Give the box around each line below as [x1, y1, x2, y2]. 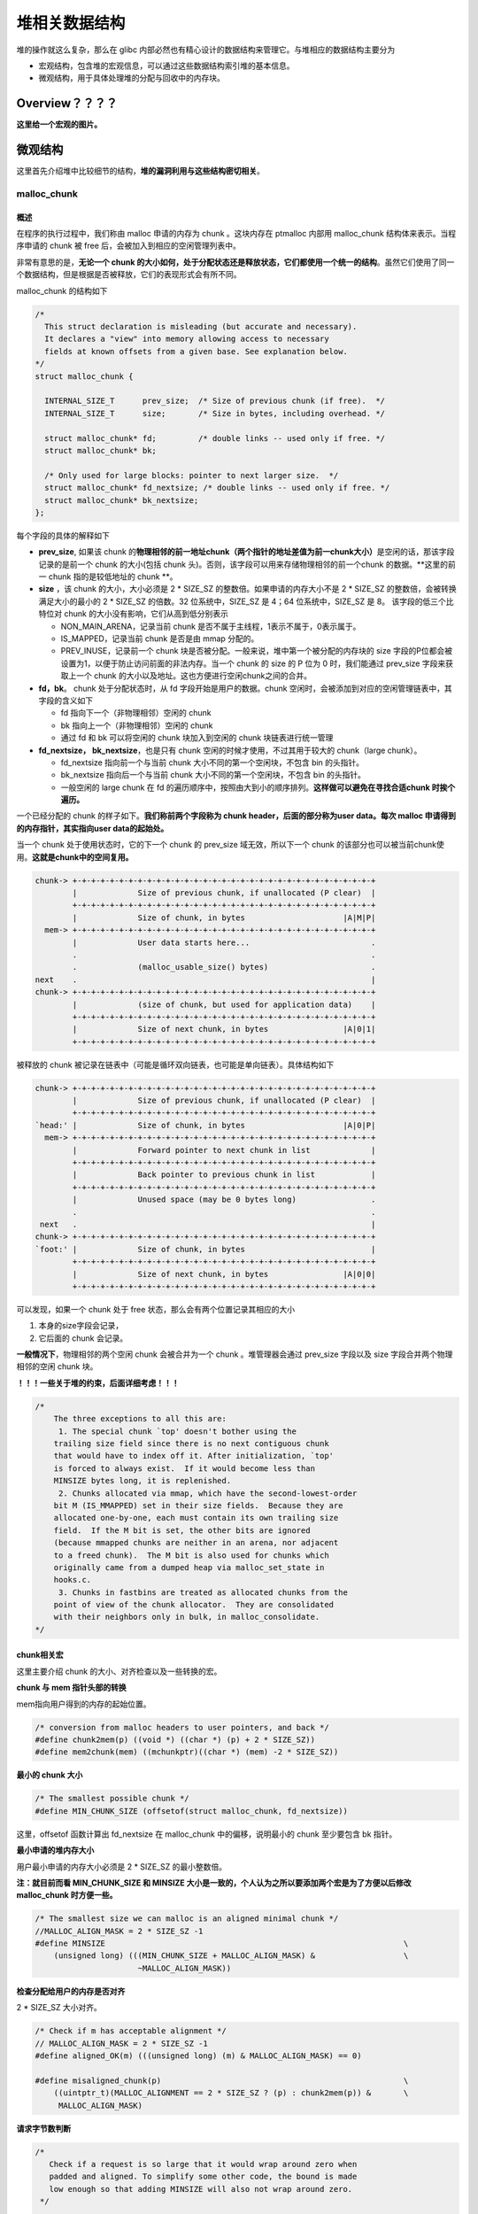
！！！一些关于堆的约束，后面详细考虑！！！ [16, 1377, 180, 1388]
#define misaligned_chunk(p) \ [35, 2075, 409, 2086]
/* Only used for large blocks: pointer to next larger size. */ [44, 470, 339, 480]
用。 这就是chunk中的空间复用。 [16, 851, 134, 863]
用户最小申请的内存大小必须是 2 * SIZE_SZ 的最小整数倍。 [16, 1861, 227, 1872]
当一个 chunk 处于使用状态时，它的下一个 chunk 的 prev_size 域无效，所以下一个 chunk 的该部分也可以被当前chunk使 [16, 840, 444, 850]
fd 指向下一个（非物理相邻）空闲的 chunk [60, 708, 212, 718]
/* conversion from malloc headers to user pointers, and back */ [35, 1722, 329, 1732]
